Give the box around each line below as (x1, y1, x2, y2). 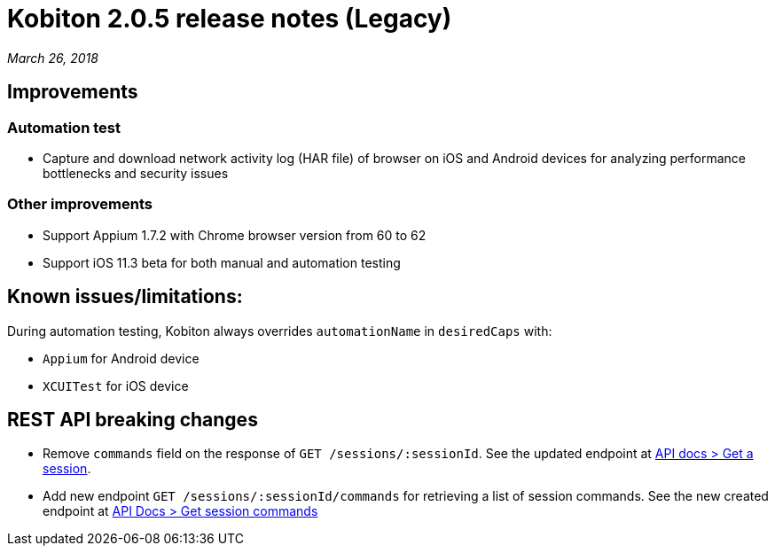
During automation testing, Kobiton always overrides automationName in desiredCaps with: (7, 323, 552, 339)
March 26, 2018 (7, 50, 98, 66)
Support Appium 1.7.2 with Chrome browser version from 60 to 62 (43, 227, 427, 243)
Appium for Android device (43, 350, 200, 366)
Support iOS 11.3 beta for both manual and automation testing (43, 254, 401, 270)
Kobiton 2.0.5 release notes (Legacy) (7, 4, 452, 34)
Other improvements (7, 195, 153, 214)
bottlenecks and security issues (43, 165, 229, 181)
